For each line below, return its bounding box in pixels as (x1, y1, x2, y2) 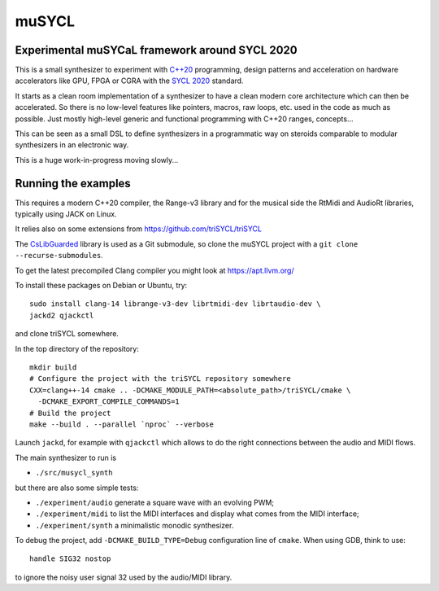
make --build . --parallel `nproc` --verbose (29, 419, 215, 429)
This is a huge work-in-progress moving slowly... (15, 155, 179, 164)
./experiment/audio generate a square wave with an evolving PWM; (35, 497, 275, 507)
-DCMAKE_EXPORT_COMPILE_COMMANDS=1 (37, 397, 180, 406)
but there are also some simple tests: (15, 483, 139, 492)
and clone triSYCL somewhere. (15, 329, 120, 339)
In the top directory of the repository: (15, 344, 140, 353)
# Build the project (29, 408, 111, 418)
